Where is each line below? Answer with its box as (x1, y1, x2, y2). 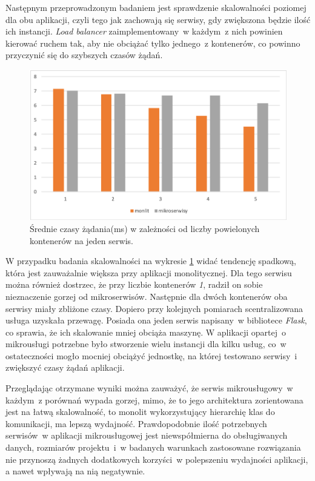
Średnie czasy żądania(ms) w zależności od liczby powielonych (30, 222, 260, 234)
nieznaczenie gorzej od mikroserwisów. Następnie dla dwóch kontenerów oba (5, 290, 288, 302)
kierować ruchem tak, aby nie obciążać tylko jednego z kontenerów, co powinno (5, 36, 300, 49)
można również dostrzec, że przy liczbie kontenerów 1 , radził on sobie (5, 278, 263, 291)
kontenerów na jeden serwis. (30, 234, 133, 247)
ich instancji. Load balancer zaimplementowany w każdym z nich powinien (5, 25, 283, 38)
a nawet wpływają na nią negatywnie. (5, 465, 145, 477)
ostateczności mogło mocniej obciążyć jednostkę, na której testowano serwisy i (5, 349, 297, 362)
